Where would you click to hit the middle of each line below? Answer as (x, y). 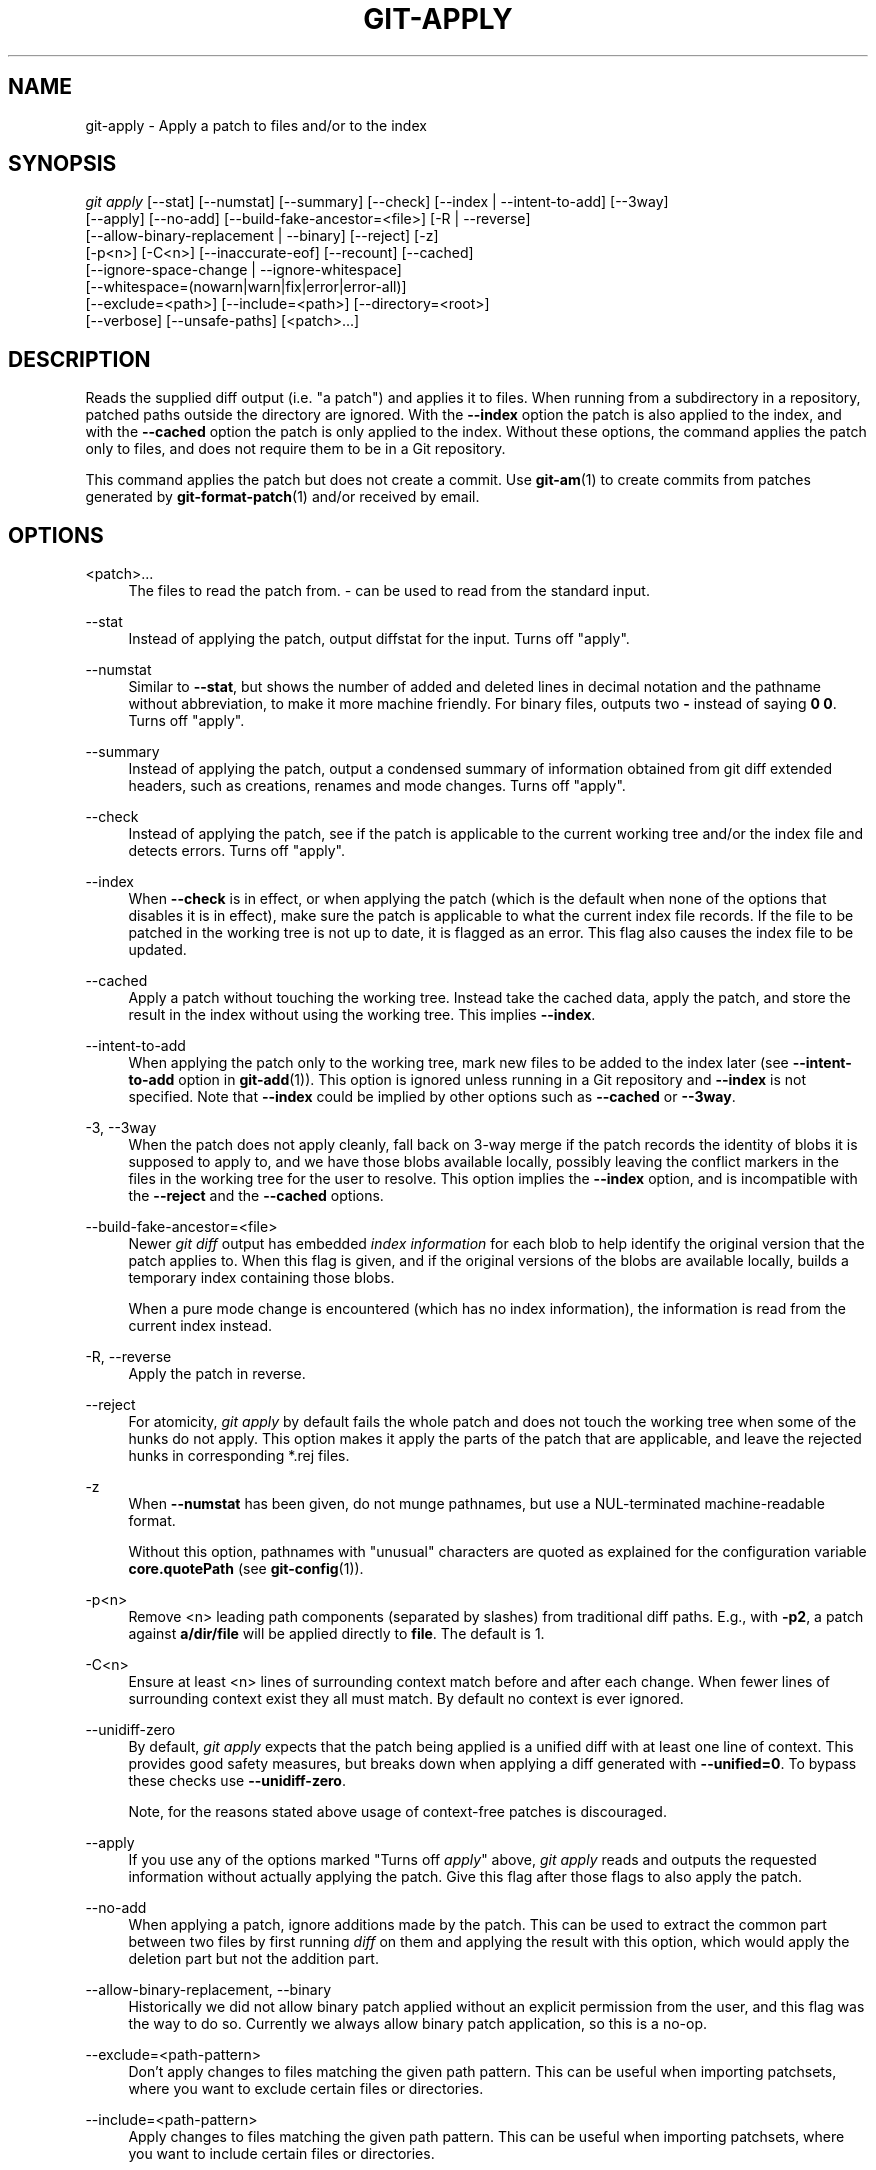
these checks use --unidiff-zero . (237, 1781)
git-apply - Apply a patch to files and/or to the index (256, 125)
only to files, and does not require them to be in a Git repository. (295, 449)
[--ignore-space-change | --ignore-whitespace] (243, 270)
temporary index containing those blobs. (261, 1278)
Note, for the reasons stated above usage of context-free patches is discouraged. (397, 1812)
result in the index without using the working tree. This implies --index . (362, 1015)
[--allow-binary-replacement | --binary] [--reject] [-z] (262, 236)
